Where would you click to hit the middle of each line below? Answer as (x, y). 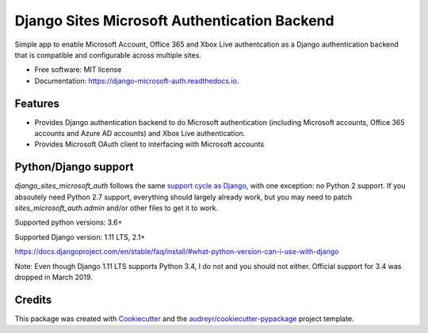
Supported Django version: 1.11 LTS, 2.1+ (80, 237)
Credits (33, 299)
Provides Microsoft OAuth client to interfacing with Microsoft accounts (149, 144)
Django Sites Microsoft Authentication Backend (174, 21)
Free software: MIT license (78, 70)
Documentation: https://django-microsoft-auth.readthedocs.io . (137, 81)
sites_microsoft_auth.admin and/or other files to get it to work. (116, 208)
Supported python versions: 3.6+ (69, 222)
